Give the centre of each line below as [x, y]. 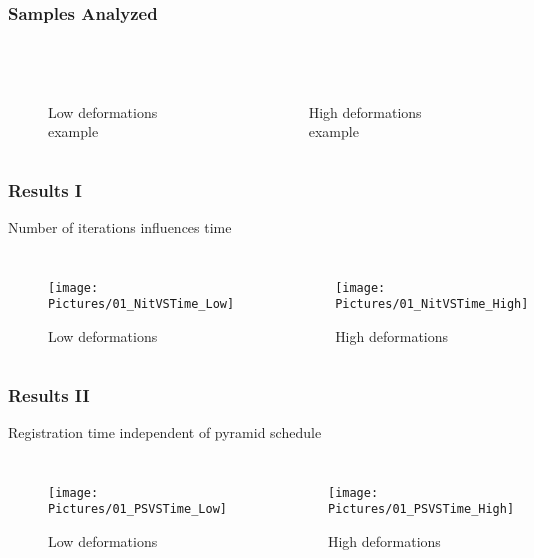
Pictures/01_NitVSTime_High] [432, 304]
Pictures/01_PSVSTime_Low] [137, 509]
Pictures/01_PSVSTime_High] [421, 509]
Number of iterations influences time [120, 227]
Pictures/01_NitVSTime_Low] [141, 304]
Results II [49, 394]
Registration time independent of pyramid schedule [165, 431]
